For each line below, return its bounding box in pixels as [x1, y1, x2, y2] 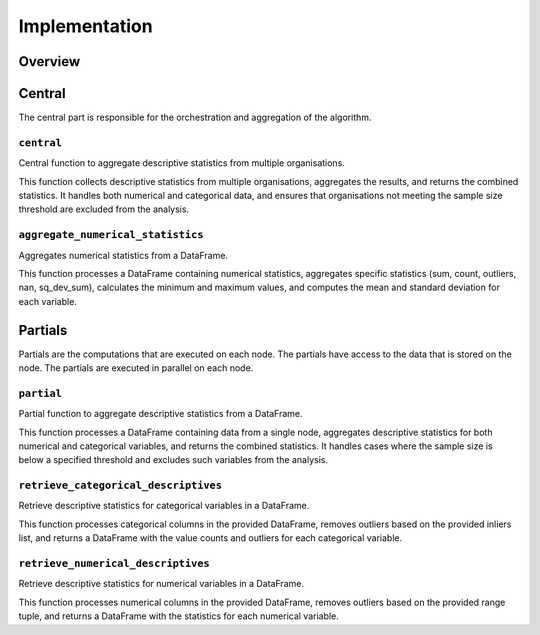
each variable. [18, 295, 77, 307]
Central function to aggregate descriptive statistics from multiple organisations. [18, 157, 345, 169]
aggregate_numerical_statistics [18, 228, 204, 242]
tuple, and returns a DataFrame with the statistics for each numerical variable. [18, 610, 339, 622]
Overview [18, 53, 81, 70]
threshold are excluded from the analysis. [18, 203, 190, 215]
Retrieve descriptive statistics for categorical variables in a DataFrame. [18, 500, 310, 512]
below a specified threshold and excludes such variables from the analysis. [18, 454, 329, 466]
